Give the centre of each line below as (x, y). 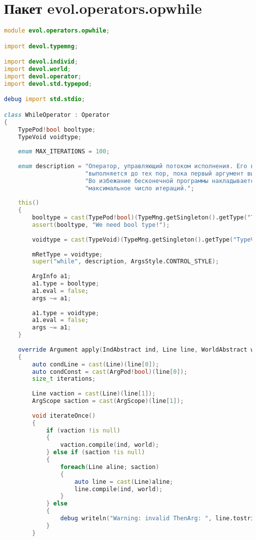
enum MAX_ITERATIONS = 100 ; (64, 152)
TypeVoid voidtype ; (50, 137)
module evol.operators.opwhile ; (57, 31)
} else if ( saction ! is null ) (96, 452)
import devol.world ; (38, 69)
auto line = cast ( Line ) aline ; (124, 482)
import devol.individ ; (41, 62)
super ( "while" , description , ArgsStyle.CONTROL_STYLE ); (126, 262)
